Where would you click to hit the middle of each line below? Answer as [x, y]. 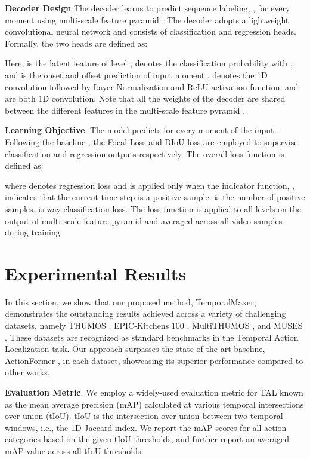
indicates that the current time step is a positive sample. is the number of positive [155, 197]
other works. [27, 372]
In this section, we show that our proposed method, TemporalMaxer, [131, 302]
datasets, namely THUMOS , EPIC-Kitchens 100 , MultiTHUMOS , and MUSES [154, 325]
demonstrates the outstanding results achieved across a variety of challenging [145, 313]
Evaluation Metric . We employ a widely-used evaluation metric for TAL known [154, 392]
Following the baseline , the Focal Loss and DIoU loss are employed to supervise [151, 141]
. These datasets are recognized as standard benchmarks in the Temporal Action [152, 337]
